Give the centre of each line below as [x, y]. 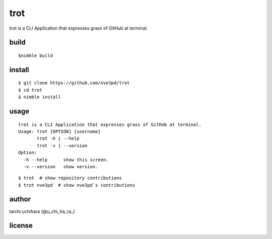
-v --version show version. [61, 166]
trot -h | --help [58, 139]
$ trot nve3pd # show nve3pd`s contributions [77, 185]
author [20, 199]
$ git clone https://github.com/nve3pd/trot [74, 83]
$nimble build [36, 55]
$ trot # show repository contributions [70, 178]
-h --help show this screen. [66, 160]
